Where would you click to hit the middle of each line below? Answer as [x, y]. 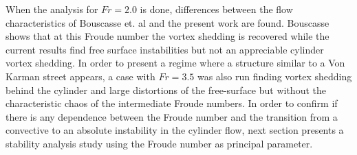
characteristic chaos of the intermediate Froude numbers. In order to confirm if [172, 103]
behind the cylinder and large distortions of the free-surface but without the [166, 90]
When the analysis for [52, 9]
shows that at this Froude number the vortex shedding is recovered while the [167, 36]
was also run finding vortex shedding [274, 76]
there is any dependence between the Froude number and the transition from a [172, 116]
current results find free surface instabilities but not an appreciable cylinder [165, 49]
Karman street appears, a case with [80, 76]
